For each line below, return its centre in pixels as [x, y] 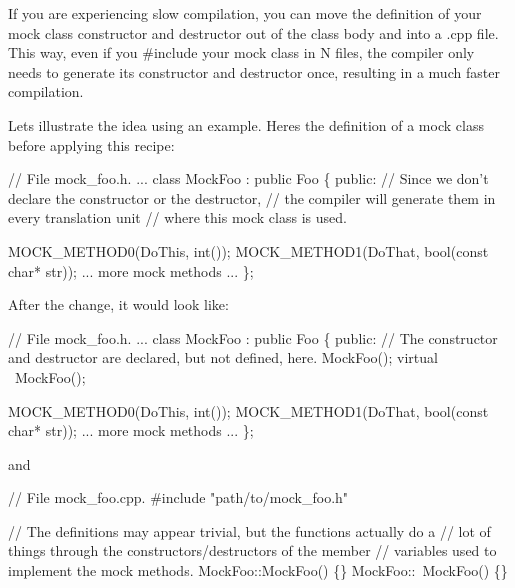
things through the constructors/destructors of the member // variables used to [252, 550]
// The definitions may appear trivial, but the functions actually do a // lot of [249, 530]
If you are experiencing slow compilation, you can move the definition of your [245, 13]
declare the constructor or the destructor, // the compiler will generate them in [252, 197]
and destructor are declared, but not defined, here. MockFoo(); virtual [223, 357]
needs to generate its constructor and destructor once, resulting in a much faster [254, 71]
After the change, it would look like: [118, 304]
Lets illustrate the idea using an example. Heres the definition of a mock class [246, 124]
